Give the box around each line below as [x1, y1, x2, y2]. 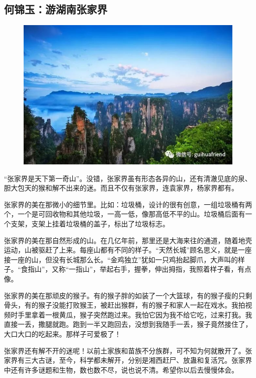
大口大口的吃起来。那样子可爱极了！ [4, 328, 121, 339]
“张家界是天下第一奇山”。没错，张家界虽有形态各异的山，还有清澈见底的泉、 [4, 173, 252, 183]
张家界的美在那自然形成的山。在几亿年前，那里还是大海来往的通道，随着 [4, 235, 238, 245]
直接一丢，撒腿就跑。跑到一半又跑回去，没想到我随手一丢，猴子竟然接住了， [4, 319, 252, 329]
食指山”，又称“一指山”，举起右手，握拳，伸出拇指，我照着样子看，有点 [21, 264, 252, 274]
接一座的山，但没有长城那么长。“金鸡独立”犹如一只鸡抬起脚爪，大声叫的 [4, 254, 238, 264]
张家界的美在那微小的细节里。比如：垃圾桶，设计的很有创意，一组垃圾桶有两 [4, 199, 252, 209]
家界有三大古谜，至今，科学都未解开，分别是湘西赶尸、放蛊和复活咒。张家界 [4, 355, 252, 365]
